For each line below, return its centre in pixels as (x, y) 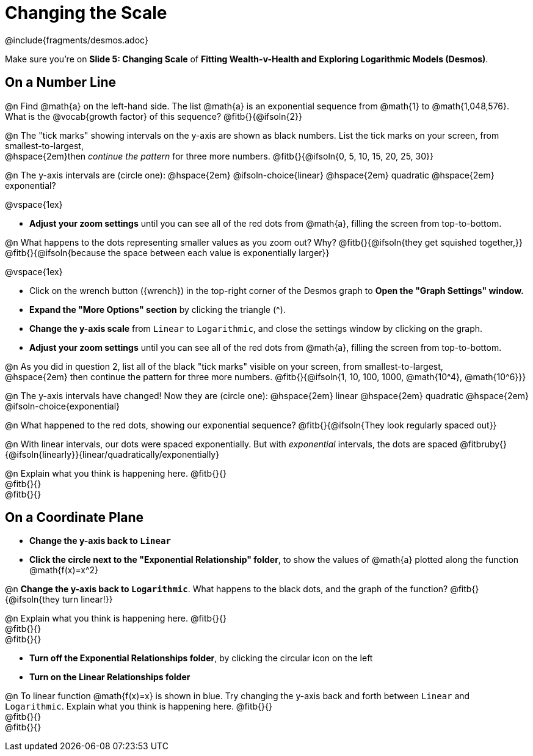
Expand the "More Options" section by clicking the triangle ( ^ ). (158, 309)
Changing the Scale (86, 13)
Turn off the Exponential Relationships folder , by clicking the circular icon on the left (201, 658)
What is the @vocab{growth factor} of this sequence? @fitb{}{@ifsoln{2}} (154, 116)
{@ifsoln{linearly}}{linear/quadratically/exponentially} (112, 454)
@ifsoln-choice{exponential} (63, 406)
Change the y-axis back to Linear (100, 541)
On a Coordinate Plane (74, 518)
